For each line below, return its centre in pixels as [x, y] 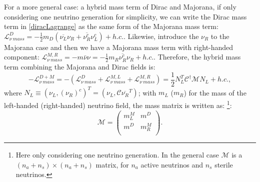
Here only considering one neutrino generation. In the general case [117, 155]
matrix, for [112, 164]
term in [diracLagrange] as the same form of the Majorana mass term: [111, 26]
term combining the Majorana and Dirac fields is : [80, 67]
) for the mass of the [215, 92]
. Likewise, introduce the [161, 36]
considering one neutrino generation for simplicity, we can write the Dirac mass [125, 16]
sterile [224, 164]
